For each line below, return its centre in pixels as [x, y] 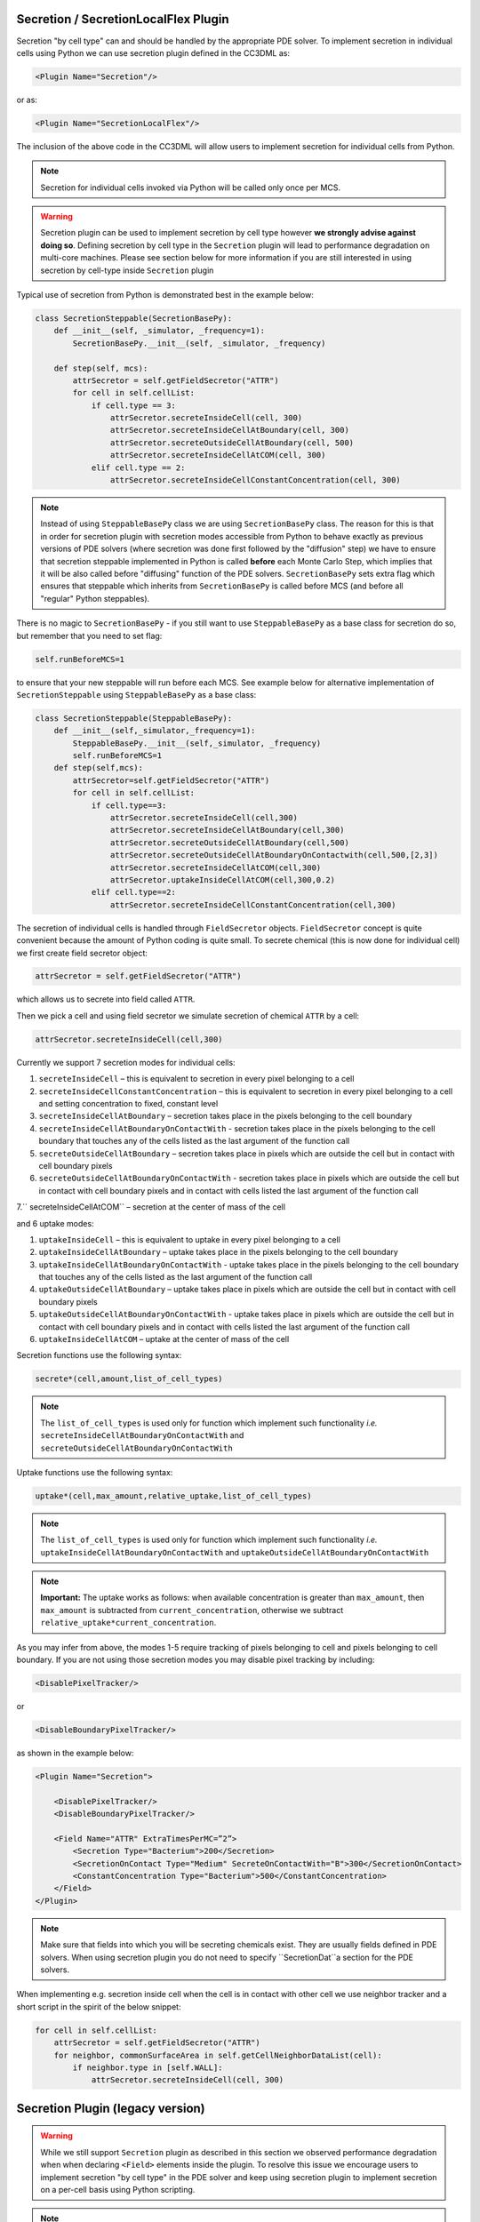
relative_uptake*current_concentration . [128, 1623]
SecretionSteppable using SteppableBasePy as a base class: [136, 694]
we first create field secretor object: [82, 953]
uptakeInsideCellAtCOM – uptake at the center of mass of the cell [164, 1339]
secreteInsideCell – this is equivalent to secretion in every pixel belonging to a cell [196, 1079]
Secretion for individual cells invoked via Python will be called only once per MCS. [191, 188]
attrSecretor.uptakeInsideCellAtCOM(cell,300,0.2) [223, 879]
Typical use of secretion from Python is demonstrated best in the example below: [165, 294]
